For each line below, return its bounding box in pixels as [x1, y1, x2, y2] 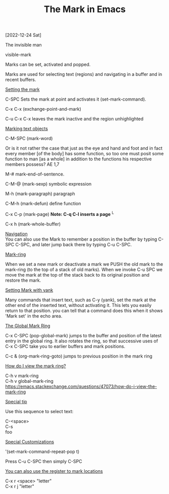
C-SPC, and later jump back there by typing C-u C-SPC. [15, 241, 132, 247]
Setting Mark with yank [5, 287, 53, 293]
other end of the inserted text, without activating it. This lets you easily [5, 302, 152, 308]
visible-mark [5, 52, 31, 58]
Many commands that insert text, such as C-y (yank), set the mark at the [5, 297, 156, 303]
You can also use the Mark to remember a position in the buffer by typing [5, 236, 157, 242]
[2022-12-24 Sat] [5, 32, 42, 38]
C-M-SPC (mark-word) [5, 136, 53, 142]
